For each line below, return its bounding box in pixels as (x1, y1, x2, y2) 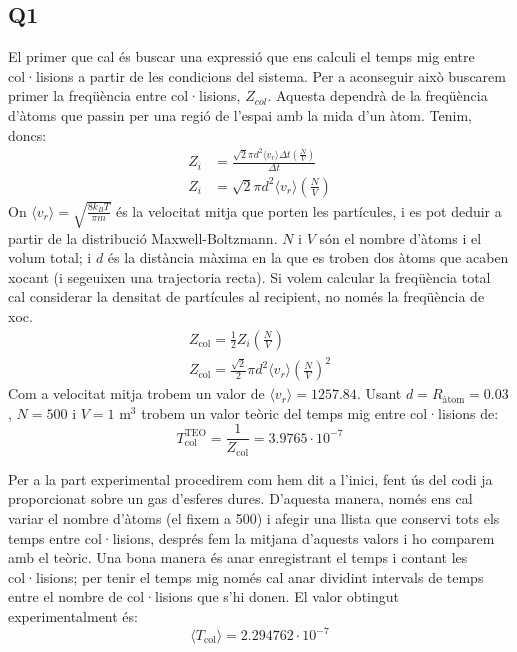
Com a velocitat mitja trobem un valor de (8, 383, 265, 404)
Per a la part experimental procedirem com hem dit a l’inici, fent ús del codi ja (8, 468, 493, 489)
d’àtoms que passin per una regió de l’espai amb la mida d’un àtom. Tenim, (8, 104, 472, 125)
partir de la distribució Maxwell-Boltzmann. (8, 227, 278, 248)
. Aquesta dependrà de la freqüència (267, 85, 488, 106)
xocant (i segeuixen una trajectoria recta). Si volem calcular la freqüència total (8, 266, 491, 287)
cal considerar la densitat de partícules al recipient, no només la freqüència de (8, 286, 485, 307)
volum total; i (8, 247, 92, 268)
